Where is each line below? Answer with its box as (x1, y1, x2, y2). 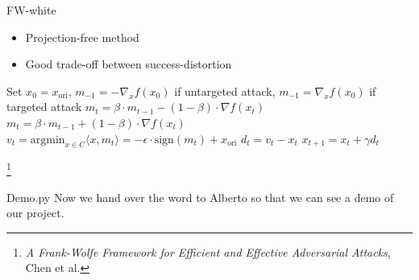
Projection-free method (25, 28, 139, 45)
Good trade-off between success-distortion (25, 56, 232, 72)
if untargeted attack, (174, 82, 276, 99)
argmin (30, 134, 65, 146)
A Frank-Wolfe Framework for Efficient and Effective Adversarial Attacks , (25, 243, 391, 260)
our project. (6, 204, 64, 221)
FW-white (6, 2, 56, 18)
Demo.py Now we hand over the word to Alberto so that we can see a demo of (6, 188, 394, 205)
